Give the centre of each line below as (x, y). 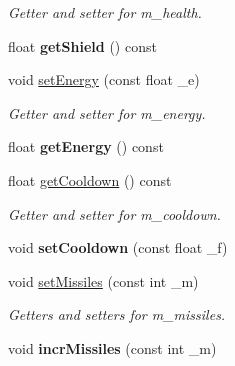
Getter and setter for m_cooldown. (114, 213)
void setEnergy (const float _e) (104, 79)
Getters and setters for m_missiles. (117, 314)
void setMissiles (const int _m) (103, 280)
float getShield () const (82, 45)
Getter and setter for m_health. (105, 12)
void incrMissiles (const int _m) (112, 347)
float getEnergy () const (86, 146)
